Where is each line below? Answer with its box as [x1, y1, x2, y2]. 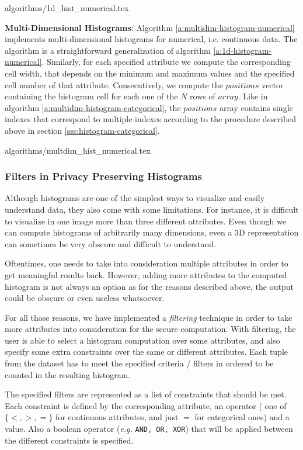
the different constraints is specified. [5, 434, 134, 446]
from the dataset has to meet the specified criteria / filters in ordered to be [5, 357, 274, 369]
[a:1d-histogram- [213, 44, 272, 56]
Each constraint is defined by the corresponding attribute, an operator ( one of [5, 399, 287, 411]
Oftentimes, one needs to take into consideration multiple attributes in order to [5, 257, 288, 269]
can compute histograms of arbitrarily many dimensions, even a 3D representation [5, 226, 299, 238]
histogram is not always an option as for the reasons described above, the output [5, 280, 294, 292]
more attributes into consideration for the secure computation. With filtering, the [5, 323, 296, 335]
